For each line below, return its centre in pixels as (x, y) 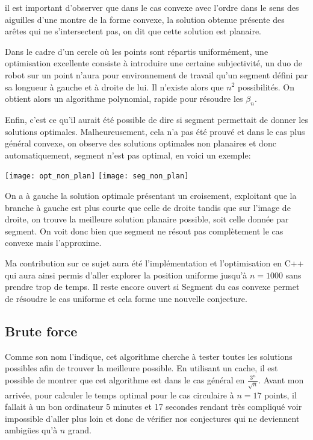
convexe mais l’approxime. (53, 243)
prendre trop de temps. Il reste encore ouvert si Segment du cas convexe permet (152, 287)
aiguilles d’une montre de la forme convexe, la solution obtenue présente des (145, 19)
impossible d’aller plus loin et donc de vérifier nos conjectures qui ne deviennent (152, 418)
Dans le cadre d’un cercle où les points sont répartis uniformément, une (137, 51)
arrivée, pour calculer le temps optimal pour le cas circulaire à (119, 394)
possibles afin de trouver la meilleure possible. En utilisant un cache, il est (141, 368)
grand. (79, 430)
